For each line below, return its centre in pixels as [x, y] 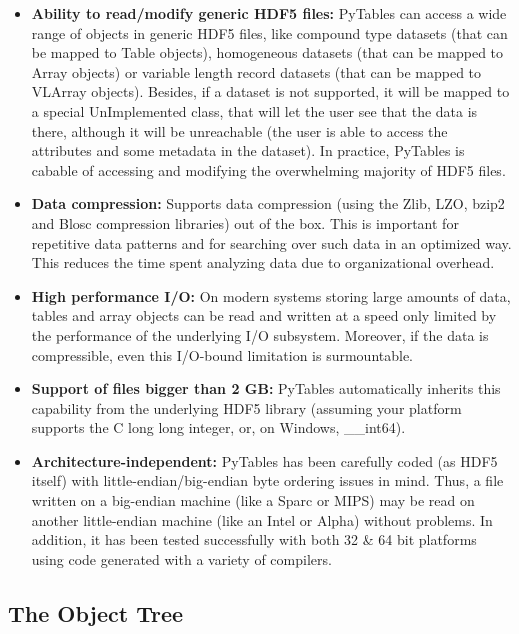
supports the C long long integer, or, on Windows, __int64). [218, 427]
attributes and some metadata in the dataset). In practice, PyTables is [248, 150]
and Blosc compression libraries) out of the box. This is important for [245, 222]
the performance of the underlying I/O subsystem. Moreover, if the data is [260, 334]
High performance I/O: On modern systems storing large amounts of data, [271, 295]
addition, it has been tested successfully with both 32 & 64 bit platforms [254, 539]
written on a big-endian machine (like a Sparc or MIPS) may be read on [253, 500]
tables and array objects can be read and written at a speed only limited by [264, 315]
